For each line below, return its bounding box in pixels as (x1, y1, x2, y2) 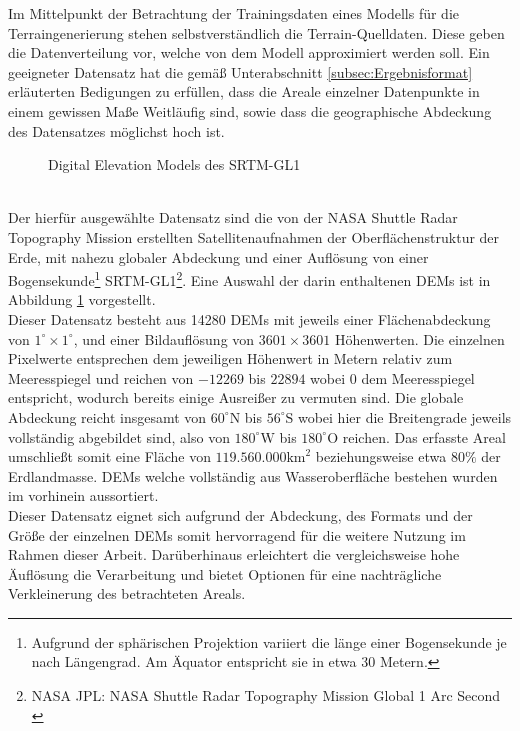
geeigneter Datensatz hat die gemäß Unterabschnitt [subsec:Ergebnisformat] (8, 61, 473, 82)
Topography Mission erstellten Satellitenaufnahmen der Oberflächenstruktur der (8, 226, 500, 247)
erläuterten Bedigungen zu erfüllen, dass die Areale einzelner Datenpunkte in (8, 81, 480, 102)
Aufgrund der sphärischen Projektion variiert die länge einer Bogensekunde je (31, 631, 507, 652)
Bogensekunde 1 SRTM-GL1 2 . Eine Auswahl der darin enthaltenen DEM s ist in (8, 267, 491, 290)
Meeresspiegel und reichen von (8, 367, 194, 388)
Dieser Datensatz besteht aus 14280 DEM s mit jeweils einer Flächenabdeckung (8, 308, 491, 329)
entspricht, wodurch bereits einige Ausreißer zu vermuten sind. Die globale (8, 387, 464, 408)
